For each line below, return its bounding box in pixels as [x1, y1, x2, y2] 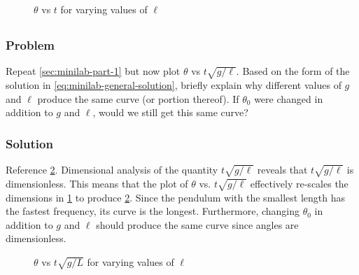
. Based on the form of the [236, 64, 350, 78]
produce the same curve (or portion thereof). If [37, 91, 239, 106]
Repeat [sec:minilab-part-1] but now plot [6, 64, 181, 78]
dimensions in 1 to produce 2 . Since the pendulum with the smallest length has [6, 190, 346, 204]
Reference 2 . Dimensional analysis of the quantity [6, 162, 218, 177]
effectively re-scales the [250, 176, 349, 190]
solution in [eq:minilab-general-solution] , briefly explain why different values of [6, 78, 342, 92]
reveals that [257, 162, 308, 177]
